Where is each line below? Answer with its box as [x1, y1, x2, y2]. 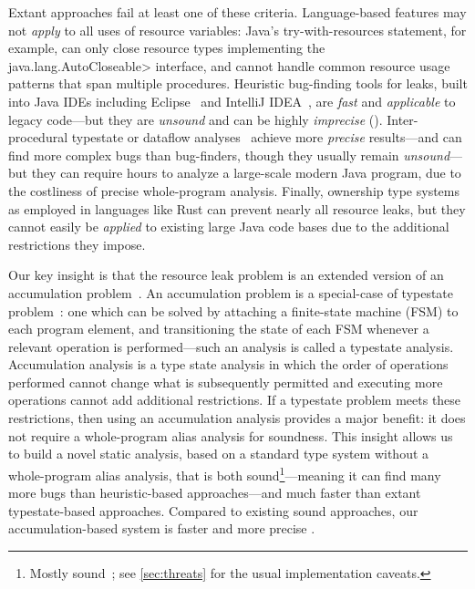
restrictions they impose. [8, 234, 146, 253]
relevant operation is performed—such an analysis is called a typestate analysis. [8, 336, 454, 356]
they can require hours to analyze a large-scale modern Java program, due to [31, 163, 461, 182]
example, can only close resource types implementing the [8, 38, 325, 57]
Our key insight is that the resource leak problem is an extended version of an [8, 265, 444, 284]
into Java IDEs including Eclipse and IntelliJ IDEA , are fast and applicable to [8, 91, 456, 110]
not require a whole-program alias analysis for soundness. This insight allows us [8, 426, 453, 445]
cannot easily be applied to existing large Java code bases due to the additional [8, 217, 449, 236]
